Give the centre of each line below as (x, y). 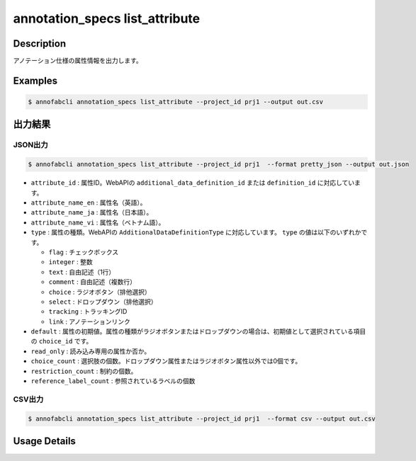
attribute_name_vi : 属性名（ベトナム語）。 (98, 222)
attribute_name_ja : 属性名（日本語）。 (92, 212)
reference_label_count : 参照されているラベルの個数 (113, 381)
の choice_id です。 (62, 341)
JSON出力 (31, 145)
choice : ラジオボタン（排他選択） (100, 292)
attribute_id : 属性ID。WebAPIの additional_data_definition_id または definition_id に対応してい (192, 183)
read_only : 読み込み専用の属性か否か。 (91, 351)
